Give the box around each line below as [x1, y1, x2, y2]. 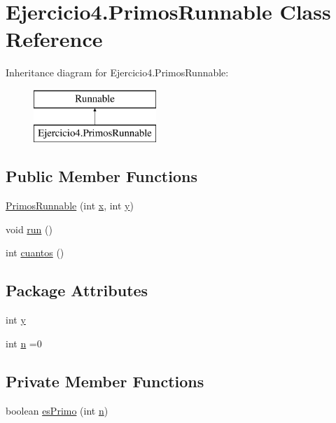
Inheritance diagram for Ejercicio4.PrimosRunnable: [6, 65, 229, 80]
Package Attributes [6, 279, 148, 301]
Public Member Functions [6, 165, 197, 187]
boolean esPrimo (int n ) [6, 403, 108, 417]
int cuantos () [6, 245, 64, 260]
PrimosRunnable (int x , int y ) [6, 198, 134, 213]
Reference [6, 25, 103, 53]
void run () [6, 221, 52, 236]
